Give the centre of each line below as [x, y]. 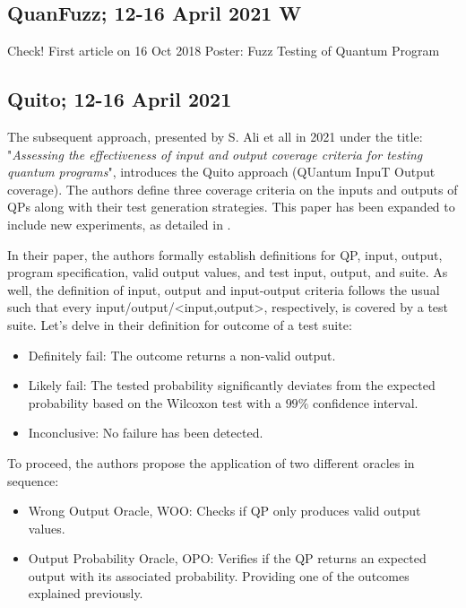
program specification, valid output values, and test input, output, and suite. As [228, 272]
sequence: [33, 480]
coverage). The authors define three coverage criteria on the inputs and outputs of [233, 189]
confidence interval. [365, 402]
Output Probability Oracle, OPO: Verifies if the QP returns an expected [227, 558]
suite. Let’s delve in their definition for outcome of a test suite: [180, 324]
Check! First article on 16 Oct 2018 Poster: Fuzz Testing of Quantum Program [224, 51]
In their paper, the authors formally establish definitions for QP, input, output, [225, 254]
